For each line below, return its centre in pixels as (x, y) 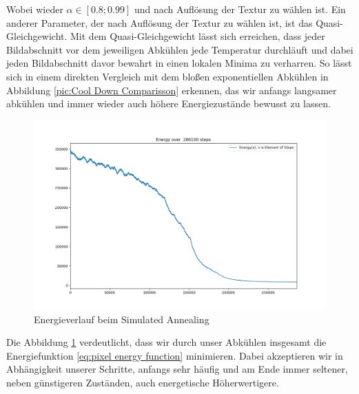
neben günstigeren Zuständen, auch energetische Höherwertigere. (143, 383)
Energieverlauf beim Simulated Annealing (122, 319)
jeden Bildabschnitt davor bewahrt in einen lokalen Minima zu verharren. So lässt (179, 63)
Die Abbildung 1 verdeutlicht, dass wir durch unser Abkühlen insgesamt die (166, 342)
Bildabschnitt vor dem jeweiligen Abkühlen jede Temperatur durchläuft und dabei (180, 49)
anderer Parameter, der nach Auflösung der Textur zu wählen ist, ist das (160, 22)
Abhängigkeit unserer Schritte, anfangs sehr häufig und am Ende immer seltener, (177, 369)
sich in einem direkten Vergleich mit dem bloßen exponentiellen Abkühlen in (167, 76)
